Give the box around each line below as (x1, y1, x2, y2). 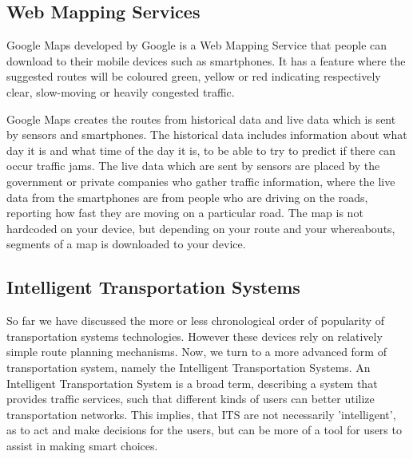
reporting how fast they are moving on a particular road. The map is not (6, 204, 363, 221)
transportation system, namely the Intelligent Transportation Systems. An (6, 358, 371, 375)
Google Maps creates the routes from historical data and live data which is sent (6, 110, 396, 127)
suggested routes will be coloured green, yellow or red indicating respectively (6, 68, 381, 85)
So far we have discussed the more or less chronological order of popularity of (6, 312, 385, 329)
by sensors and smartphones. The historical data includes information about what (6, 126, 407, 143)
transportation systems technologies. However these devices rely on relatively (6, 327, 383, 344)
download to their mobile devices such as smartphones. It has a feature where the (6, 52, 406, 69)
